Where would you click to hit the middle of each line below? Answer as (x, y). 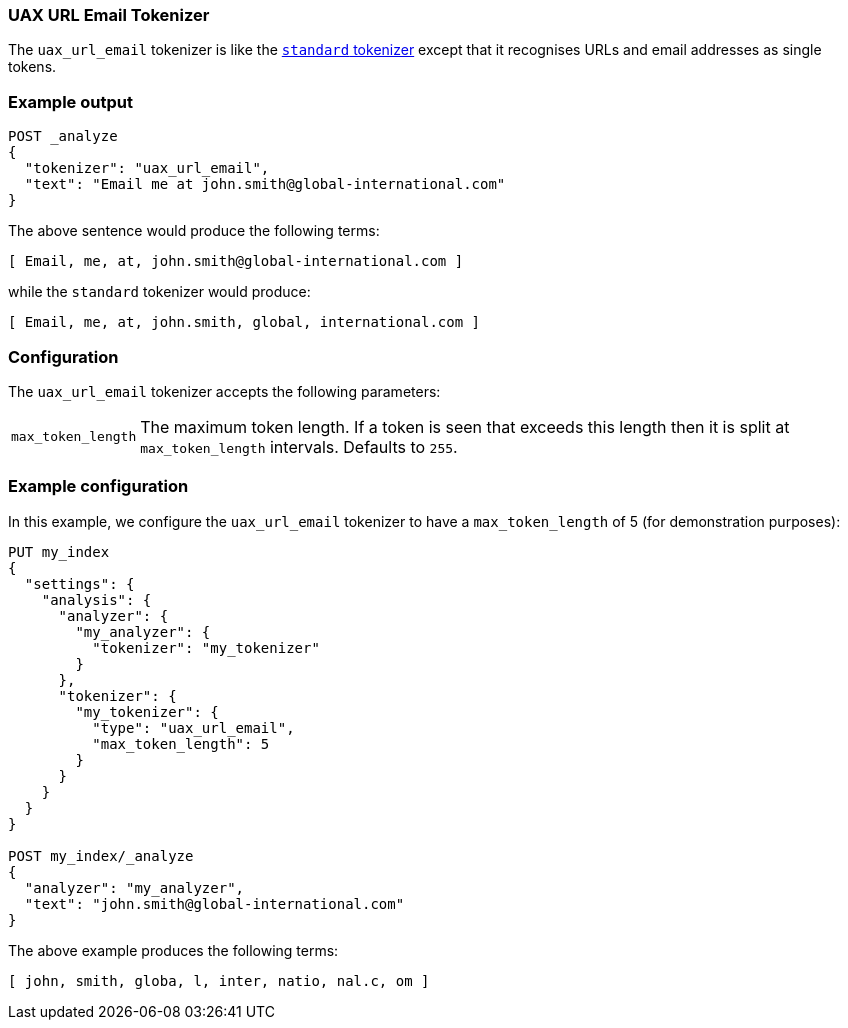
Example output (70, 101)
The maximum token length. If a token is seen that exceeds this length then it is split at (465, 426)
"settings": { (79, 583)
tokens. (32, 67)
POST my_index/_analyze (101, 855)
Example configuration (98, 486)
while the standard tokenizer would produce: (159, 292)
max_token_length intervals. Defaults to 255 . (299, 446)
